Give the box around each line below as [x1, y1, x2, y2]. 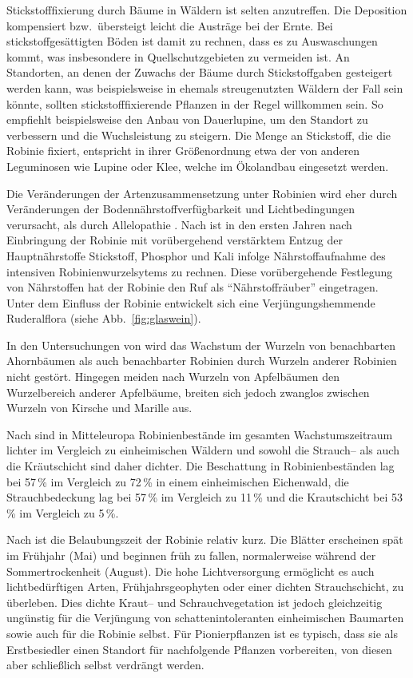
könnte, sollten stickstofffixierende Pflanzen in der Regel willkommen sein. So [6, 95, 383, 112]
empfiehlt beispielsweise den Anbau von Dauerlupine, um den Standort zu [6, 111, 368, 128]
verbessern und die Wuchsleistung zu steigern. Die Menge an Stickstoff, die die [6, 126, 391, 143]
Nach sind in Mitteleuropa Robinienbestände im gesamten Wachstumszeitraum [6, 426, 393, 442]
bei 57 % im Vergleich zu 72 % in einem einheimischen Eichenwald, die [6, 473, 349, 490]
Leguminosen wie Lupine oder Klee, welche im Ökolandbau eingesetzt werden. [6, 157, 389, 174]
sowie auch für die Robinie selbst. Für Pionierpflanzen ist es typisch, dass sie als [6, 624, 398, 641]
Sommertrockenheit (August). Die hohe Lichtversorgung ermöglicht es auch [6, 562, 375, 579]
